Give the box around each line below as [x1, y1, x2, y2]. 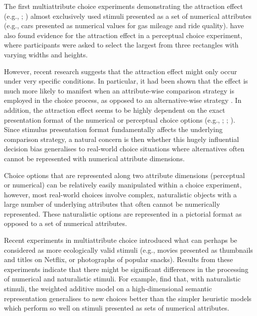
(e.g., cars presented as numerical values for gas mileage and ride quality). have [4, 20, 244, 31]
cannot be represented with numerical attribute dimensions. [4, 153, 185, 163]
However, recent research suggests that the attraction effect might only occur [4, 66, 237, 76]
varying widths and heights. [4, 49, 88, 59]
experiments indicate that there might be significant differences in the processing [4, 264, 249, 274]
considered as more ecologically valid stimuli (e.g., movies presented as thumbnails [4, 244, 253, 255]
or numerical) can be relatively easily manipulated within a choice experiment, [4, 180, 242, 190]
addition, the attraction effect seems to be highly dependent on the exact [4, 104, 225, 115]
